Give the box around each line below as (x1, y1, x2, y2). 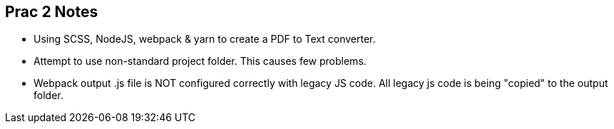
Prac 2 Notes (5, 3, 98, 21)
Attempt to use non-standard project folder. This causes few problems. (34, 55, 367, 68)
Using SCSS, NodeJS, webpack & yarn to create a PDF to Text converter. (34, 33, 376, 46)
